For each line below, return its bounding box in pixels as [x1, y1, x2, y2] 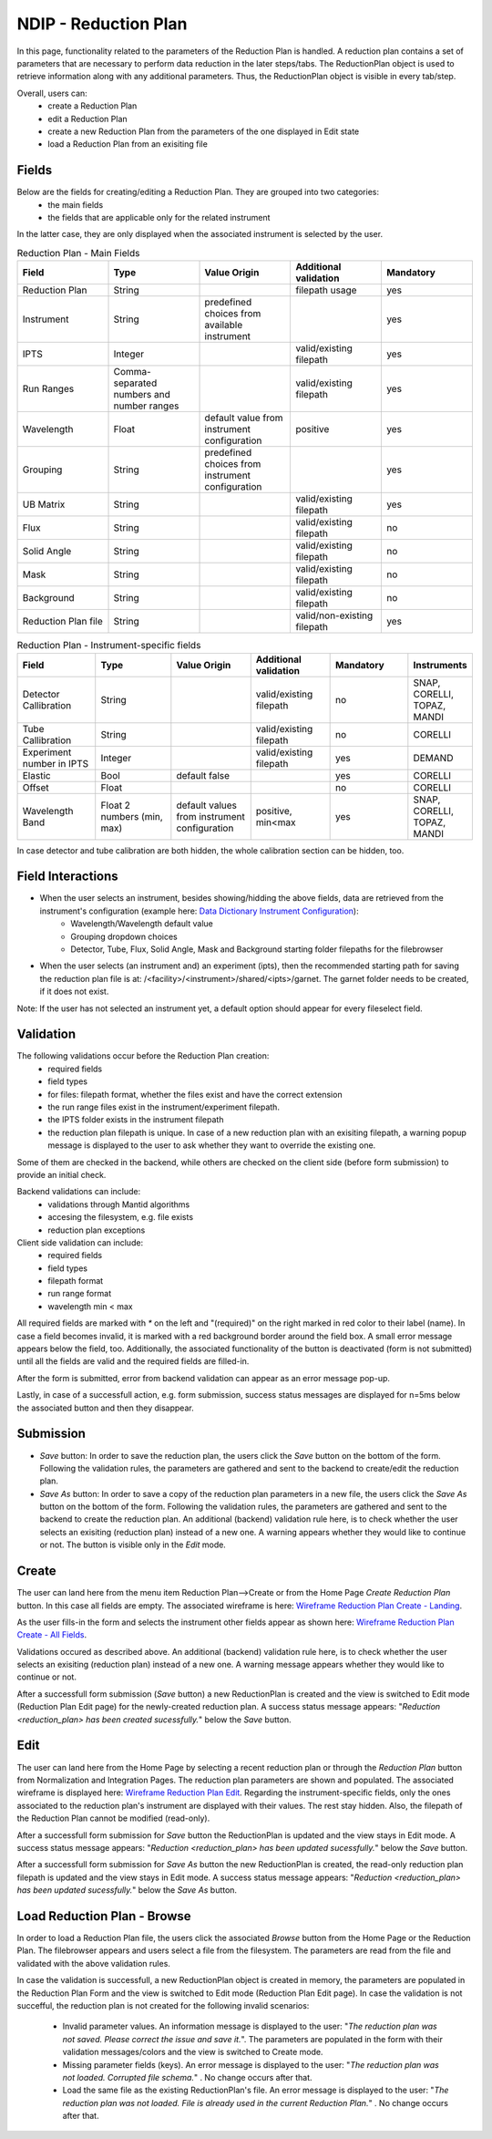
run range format [47, 1288, 112, 1299]
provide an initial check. [16, 1169, 107, 1180]
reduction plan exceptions [47, 1224, 146, 1235]
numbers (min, [100, 810, 163, 822]
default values [176, 799, 237, 811]
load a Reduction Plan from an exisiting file [47, 139, 209, 150]
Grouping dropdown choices [70, 931, 178, 942]
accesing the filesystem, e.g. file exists [47, 1212, 194, 1223]
